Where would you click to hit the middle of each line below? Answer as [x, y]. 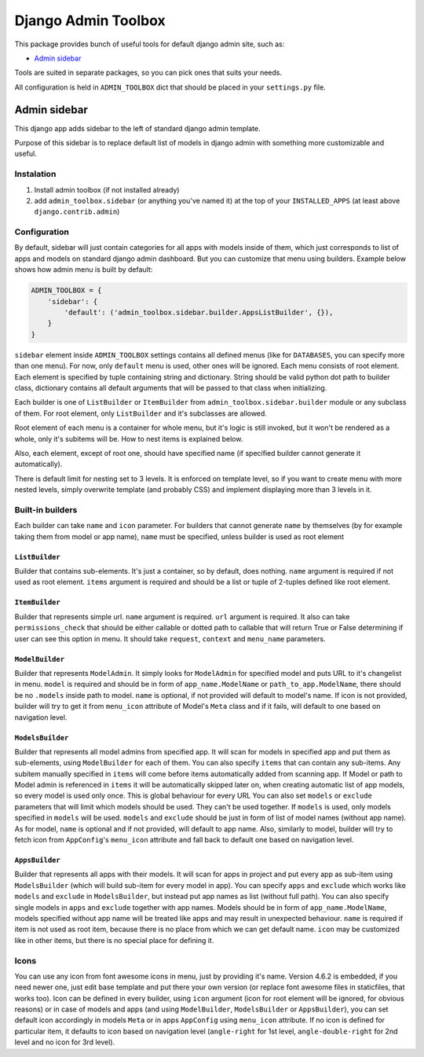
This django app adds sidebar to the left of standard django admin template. [137, 128]
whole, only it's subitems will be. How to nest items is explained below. [129, 439]
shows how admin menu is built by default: [84, 270]
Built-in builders [46, 509]
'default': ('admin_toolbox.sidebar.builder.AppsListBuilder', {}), [199, 313]
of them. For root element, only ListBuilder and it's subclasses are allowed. [141, 413]
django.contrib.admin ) [77, 211]
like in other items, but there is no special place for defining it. [114, 940]
